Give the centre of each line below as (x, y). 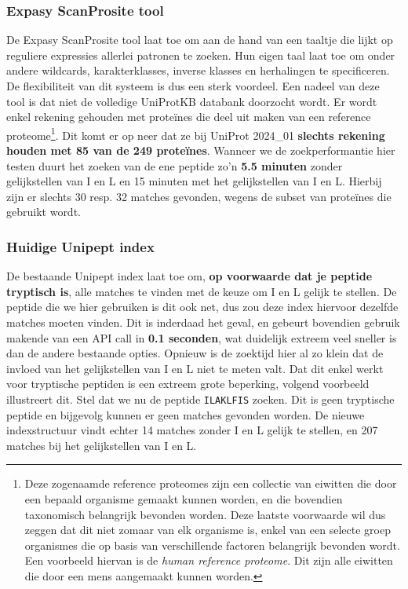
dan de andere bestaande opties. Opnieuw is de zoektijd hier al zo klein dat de (195, 353)
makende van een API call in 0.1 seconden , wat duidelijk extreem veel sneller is (202, 337)
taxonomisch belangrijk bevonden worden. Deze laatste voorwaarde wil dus (205, 514)
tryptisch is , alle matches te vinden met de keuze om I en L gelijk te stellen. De (202, 291)
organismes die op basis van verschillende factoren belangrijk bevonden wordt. (212, 545)
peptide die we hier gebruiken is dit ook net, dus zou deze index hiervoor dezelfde (202, 307)
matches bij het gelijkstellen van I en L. (102, 445)
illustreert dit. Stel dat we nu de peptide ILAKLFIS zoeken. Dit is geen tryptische (200, 399)
